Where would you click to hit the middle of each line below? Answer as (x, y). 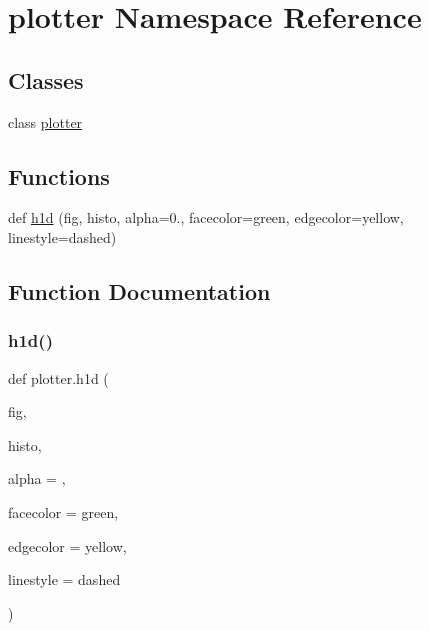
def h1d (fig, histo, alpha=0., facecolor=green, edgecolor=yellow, (206, 217)
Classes (46, 79)
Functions (59, 175)
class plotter (45, 121)
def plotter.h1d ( (58, 377)
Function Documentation (139, 290)
